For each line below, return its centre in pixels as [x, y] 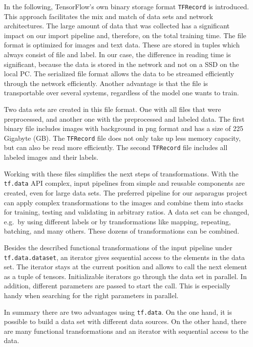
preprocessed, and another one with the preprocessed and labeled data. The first [124, 119]
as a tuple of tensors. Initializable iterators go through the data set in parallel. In [126, 276]
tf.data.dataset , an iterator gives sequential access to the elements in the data [125, 257]
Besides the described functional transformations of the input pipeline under [118, 247]
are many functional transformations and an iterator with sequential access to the [126, 331]
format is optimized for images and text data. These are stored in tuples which [122, 45]
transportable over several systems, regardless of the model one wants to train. [122, 93]
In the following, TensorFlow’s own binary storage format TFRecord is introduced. [126, 6]
